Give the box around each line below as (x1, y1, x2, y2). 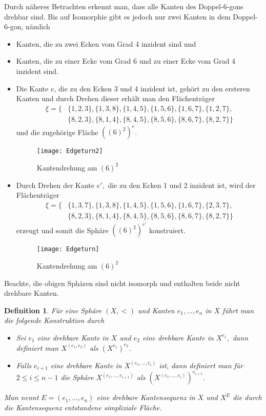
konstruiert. (149, 224, 186, 235)
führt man (222, 305, 254, 315)
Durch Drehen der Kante (16, 179, 94, 190)
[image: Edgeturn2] (36, 147, 103, 155)
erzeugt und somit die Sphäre (16, 224, 109, 235)
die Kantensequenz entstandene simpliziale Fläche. (4, 402, 162, 413)
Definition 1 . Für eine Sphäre (4, 305, 102, 315)
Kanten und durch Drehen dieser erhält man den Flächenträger (16, 93, 215, 104)
